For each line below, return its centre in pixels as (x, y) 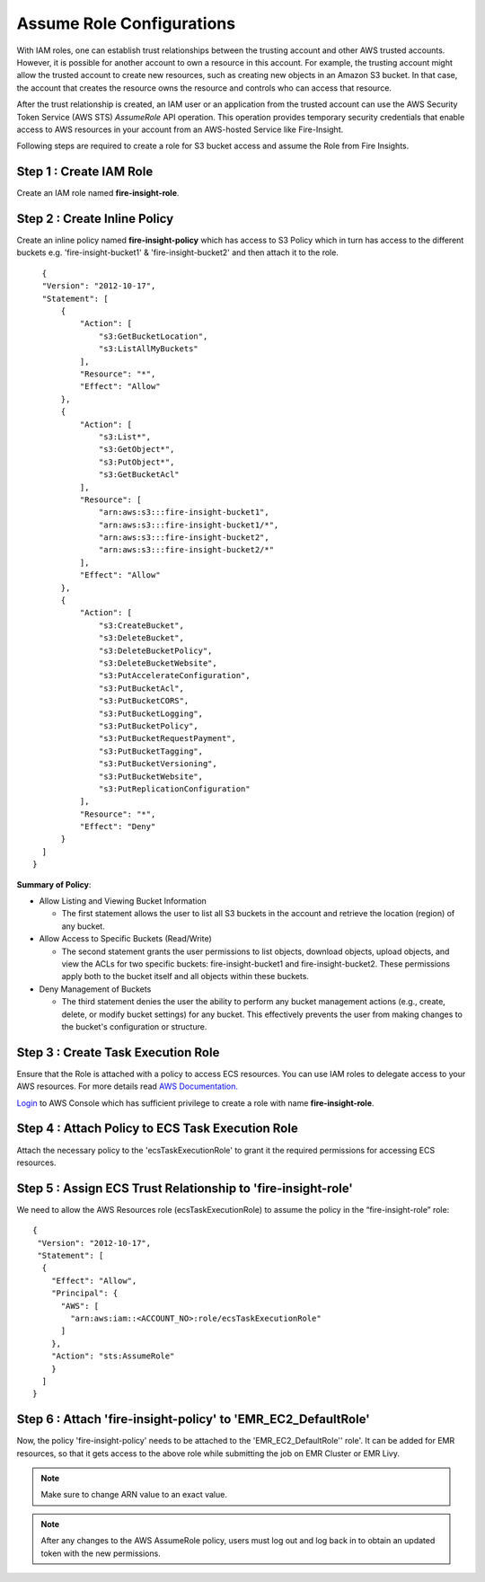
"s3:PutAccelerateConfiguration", (175, 676)
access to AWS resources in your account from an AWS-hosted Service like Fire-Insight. (180, 129)
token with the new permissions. (101, 1553)
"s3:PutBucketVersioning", (158, 764)
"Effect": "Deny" (118, 827)
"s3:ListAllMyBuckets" (149, 349)
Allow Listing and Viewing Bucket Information (123, 901)
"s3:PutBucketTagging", (151, 751)
